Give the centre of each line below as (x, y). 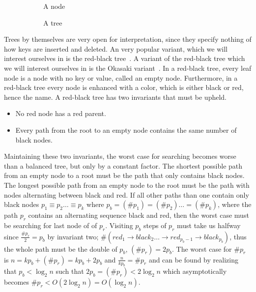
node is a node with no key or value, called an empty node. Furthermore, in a (121, 77)
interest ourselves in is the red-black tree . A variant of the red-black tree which (125, 58)
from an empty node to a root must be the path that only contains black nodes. (124, 175)
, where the (235, 204)
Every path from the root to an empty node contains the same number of (126, 130)
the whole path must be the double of (61, 248)
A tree (53, 22)
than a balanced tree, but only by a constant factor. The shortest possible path (123, 165)
